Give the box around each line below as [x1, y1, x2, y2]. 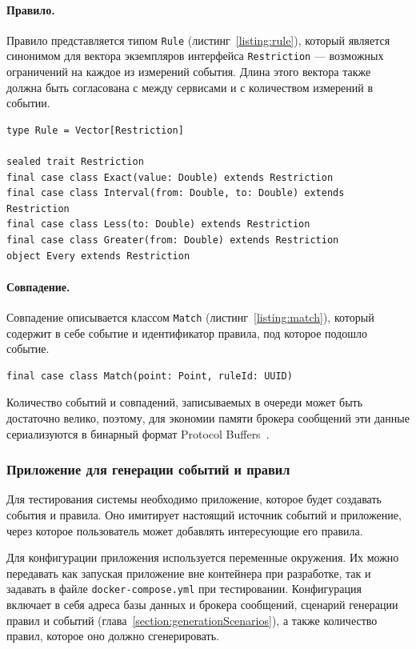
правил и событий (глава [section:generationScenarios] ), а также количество [6, 611, 378, 628]
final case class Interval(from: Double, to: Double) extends [6, 187, 345, 199]
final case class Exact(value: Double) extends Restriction [6, 171, 334, 183]
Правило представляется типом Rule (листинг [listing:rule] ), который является [6, 31, 390, 48]
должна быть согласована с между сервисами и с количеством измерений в [6, 78, 374, 95]
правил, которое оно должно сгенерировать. [6, 627, 219, 644]
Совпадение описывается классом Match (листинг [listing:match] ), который [6, 309, 374, 326]
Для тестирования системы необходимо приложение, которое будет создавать [6, 491, 382, 507]
